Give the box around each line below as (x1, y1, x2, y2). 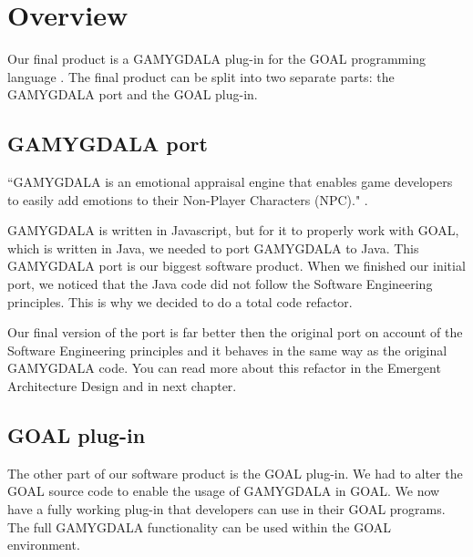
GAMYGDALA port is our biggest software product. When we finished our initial (7, 256, 466, 275)
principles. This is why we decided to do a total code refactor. (7, 292, 353, 311)
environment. (7, 535, 80, 554)
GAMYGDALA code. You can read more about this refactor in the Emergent (7, 358, 441, 377)
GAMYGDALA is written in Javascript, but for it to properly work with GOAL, (7, 221, 459, 240)
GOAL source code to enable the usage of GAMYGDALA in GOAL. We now (7, 481, 440, 500)
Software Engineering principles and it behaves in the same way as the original (7, 340, 447, 359)
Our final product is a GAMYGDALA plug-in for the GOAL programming (7, 49, 426, 68)
